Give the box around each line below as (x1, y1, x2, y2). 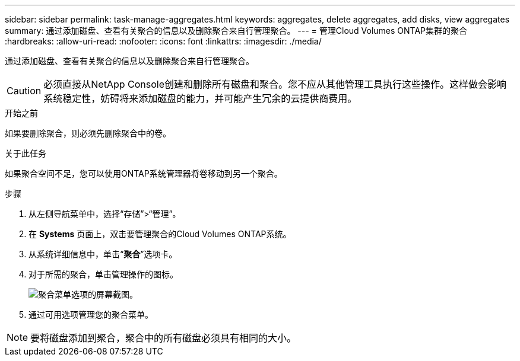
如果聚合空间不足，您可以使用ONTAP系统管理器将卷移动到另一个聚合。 (5, 168, 283, 178)
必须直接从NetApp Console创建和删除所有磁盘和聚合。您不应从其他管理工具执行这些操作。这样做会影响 (43, 78, 507, 90)
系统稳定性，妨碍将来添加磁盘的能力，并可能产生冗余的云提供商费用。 (43, 92, 357, 104)
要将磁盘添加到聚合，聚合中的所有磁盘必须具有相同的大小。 (30, 332, 297, 344)
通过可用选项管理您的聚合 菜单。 (28, 309, 153, 320)
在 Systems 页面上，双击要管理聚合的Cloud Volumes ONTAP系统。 (28, 229, 291, 239)
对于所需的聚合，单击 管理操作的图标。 (28, 269, 178, 279)
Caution (7, 85, 42, 97)
